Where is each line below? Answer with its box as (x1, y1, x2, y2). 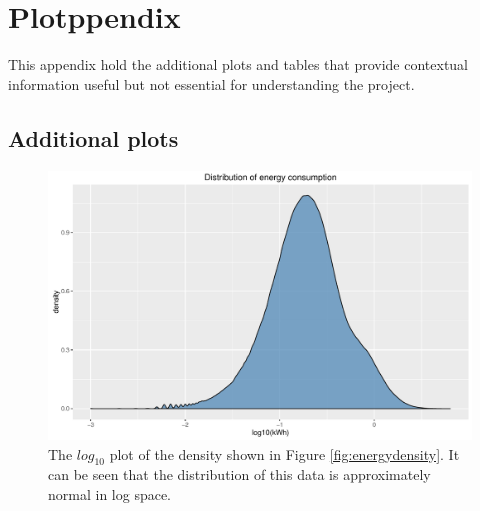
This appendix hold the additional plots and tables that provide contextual (8, 54, 469, 75)
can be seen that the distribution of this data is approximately (48, 464, 431, 485)
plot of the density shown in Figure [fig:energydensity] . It (109, 443, 460, 464)
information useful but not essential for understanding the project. (8, 73, 415, 94)
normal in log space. (48, 484, 172, 505)
